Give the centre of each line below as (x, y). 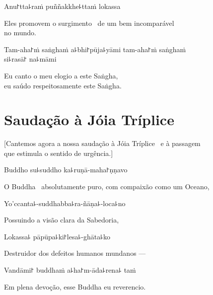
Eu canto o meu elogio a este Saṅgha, (61, 75)
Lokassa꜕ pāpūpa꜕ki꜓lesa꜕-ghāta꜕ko (57, 236)
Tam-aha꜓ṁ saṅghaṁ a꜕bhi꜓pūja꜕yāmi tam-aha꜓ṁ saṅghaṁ (95, 49)
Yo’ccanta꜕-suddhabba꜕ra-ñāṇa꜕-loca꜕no (65, 203)
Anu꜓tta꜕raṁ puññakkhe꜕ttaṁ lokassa (62, 6)
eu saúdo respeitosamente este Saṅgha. (63, 85)
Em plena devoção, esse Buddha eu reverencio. (75, 286)
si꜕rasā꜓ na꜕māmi (30, 59)
